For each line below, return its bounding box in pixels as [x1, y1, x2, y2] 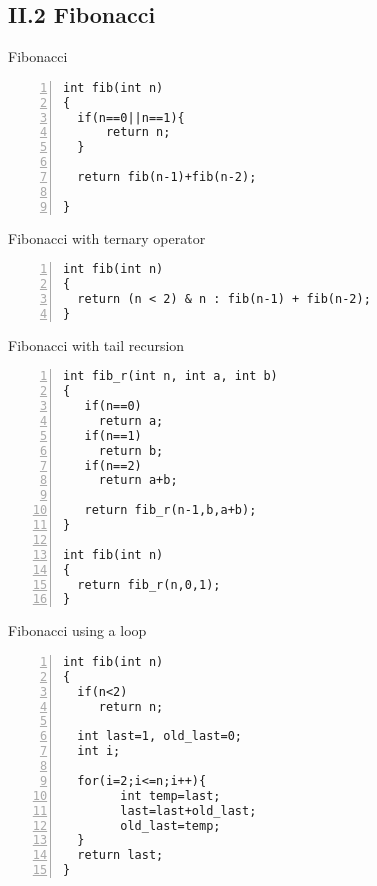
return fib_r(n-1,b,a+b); [84, 503, 257, 518]
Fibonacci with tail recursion [8, 334, 185, 355]
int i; [77, 744, 121, 759]
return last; [77, 848, 164, 863]
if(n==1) [84, 428, 142, 443]
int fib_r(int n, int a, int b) [63, 369, 278, 384]
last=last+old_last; [120, 803, 257, 818]
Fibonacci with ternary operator [8, 227, 206, 248]
